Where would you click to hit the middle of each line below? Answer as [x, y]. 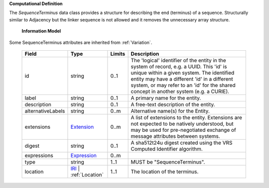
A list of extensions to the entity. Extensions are [187, 117]
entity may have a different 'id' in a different [182, 79]
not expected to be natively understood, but [182, 123]
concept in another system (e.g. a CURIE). [180, 91]
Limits [118, 54]
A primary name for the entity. [166, 98]
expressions [39, 155]
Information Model [41, 31]
